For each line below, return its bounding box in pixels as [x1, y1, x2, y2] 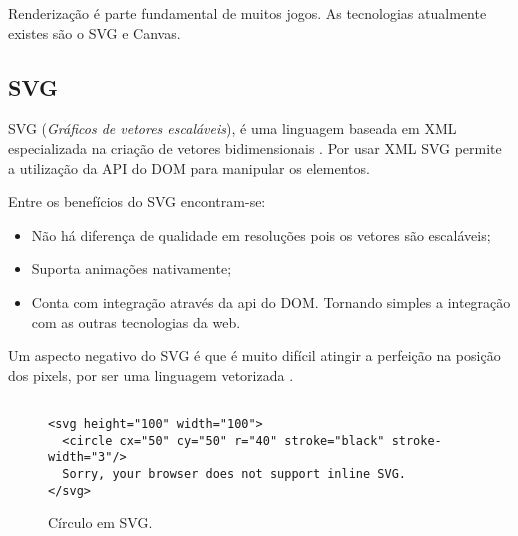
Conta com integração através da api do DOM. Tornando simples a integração [31, 291, 511, 312]
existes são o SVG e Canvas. [8, 22, 181, 43]
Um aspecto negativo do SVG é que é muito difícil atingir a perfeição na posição [8, 345, 501, 366]
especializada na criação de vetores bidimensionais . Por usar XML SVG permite [8, 137, 502, 158]
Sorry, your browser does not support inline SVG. [62, 466, 406, 481]
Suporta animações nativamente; [31, 258, 232, 279]
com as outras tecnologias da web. [31, 311, 241, 332]
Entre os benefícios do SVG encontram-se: [8, 191, 266, 212]
